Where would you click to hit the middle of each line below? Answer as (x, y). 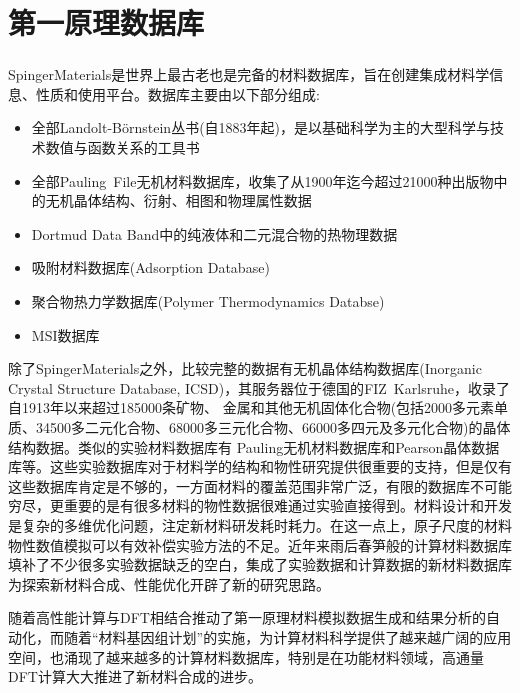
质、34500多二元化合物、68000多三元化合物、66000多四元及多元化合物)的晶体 (259, 427)
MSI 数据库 (65, 334)
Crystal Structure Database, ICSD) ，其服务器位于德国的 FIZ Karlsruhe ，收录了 (259, 387)
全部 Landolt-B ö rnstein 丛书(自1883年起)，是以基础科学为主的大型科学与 (261, 127)
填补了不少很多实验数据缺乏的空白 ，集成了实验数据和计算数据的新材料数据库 (260, 564)
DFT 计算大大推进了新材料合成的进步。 (135, 676)
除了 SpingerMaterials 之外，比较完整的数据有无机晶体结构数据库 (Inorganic (245, 368)
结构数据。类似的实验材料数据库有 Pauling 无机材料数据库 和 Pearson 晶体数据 (254, 446)
